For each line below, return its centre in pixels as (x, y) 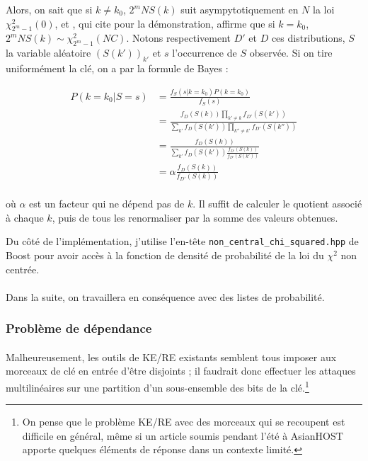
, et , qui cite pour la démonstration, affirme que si (165, 23)
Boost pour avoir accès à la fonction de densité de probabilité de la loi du (165, 255)
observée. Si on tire (291, 53)
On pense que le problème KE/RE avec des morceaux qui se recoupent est (184, 422)
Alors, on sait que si (49, 9)
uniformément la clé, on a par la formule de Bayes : (117, 68)
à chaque (25, 217)
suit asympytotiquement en (240, 9)
